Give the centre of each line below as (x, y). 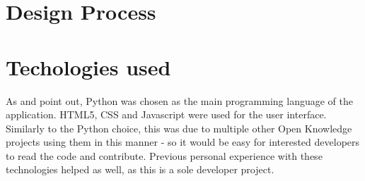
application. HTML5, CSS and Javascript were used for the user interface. (166, 114)
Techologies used (88, 67)
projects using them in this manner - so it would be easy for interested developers (183, 142)
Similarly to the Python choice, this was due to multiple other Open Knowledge (179, 128)
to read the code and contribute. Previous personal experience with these (164, 155)
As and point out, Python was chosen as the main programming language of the (179, 100)
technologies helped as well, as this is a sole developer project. (140, 169)
